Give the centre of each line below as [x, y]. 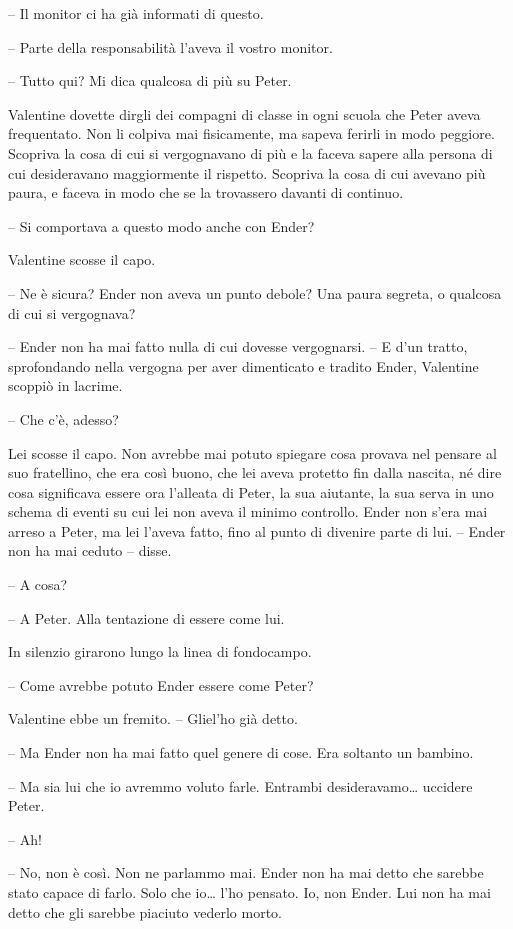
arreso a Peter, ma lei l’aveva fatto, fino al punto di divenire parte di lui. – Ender [257, 530]
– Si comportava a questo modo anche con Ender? [161, 225]
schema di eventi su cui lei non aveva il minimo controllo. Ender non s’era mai [248, 511]
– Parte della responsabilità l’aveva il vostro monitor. [170, 46]
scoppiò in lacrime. [65, 385]
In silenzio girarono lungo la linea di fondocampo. [160, 651]
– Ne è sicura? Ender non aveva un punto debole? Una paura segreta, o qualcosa [255, 292]
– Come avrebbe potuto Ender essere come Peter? [161, 684]
